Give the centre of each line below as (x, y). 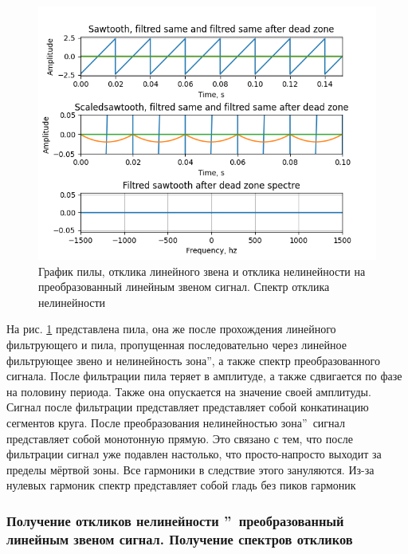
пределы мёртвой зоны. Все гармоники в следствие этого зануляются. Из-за (190, 469)
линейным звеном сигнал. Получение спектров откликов (180, 538)
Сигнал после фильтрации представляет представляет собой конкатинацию (188, 407)
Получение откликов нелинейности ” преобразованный (175, 520)
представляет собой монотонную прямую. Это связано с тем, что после (180, 438)
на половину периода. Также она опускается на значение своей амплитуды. (189, 391)
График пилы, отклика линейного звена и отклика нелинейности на (202, 271)
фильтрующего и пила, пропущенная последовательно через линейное (177, 344)
